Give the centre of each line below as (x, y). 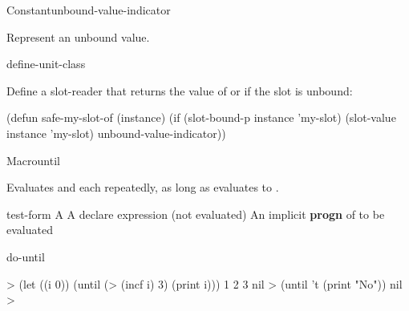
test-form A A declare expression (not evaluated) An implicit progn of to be (196, 214)
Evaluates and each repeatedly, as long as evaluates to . (143, 187)
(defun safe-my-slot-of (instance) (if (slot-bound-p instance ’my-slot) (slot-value (201, 117)
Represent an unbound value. (78, 36)
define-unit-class (46, 64)
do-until (26, 256)
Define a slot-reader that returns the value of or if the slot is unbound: (180, 90)
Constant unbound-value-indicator (89, 10)
